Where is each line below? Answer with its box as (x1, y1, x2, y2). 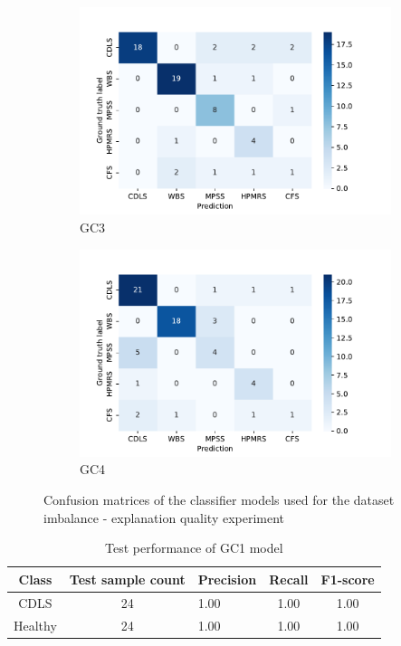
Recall (269, 569, 309, 588)
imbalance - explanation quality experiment (43, 508, 285, 527)
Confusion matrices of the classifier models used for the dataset (43, 490, 395, 509)
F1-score (320, 569, 375, 588)
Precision (197, 569, 257, 588)
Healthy (14, 615, 57, 634)
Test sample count (69, 569, 186, 588)
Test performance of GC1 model (105, 538, 283, 557)
